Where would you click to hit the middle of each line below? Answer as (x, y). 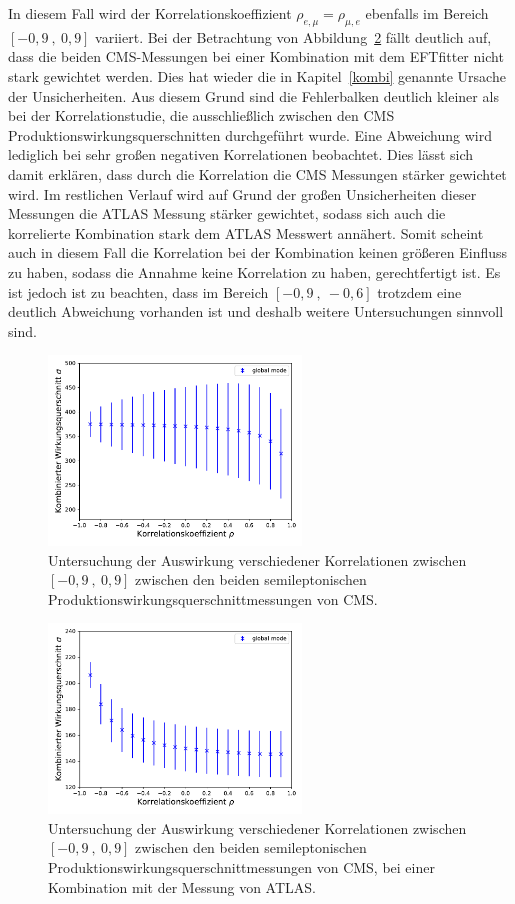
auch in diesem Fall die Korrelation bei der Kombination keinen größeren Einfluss (258, 252)
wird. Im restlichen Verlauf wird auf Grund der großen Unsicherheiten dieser (242, 193)
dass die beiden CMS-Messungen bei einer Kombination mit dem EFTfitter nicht (256, 56)
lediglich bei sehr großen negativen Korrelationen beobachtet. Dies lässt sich (241, 154)
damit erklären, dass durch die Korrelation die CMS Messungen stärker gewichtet (257, 173)
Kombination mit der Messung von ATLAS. (182, 886)
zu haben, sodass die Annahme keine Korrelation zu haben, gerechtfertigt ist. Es (254, 271)
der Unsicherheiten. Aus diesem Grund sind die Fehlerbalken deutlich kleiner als (253, 95)
